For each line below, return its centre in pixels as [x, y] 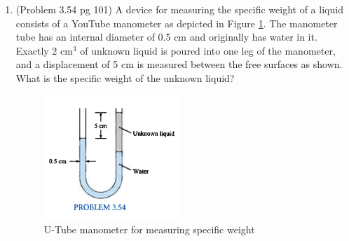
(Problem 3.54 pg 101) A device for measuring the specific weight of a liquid [179, 9]
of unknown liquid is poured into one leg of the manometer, [208, 50]
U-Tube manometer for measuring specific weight [149, 229]
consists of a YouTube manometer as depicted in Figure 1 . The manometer [177, 23]
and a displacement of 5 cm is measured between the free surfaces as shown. [179, 64]
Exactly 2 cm [44, 50]
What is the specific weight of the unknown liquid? [125, 77]
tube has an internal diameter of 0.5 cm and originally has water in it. [166, 37]
